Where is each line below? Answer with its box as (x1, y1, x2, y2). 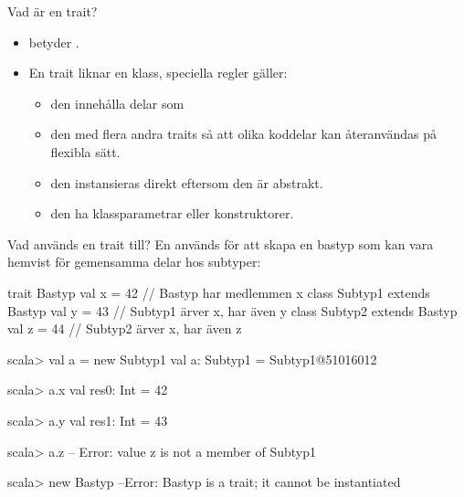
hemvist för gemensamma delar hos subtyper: (7, 252, 261, 271)
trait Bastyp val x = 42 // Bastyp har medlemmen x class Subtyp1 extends (7, 282, 430, 301)
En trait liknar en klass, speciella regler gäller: (28, 63, 288, 82)
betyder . (28, 32, 79, 51)
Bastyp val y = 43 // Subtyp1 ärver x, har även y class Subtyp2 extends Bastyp (7, 301, 458, 320)
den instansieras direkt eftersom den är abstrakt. (50, 173, 323, 192)
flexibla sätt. (50, 142, 121, 161)
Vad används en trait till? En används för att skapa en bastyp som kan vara (7, 234, 434, 253)
